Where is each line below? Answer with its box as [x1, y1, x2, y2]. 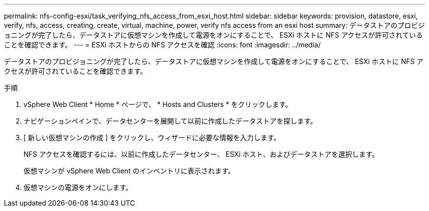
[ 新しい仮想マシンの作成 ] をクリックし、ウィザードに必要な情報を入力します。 [24, 133, 281, 142]
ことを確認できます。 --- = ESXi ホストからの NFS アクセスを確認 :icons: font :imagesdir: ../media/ [4, 41, 321, 49]
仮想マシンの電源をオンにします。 [24, 183, 133, 191]
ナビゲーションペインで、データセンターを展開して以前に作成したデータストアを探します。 [24, 117, 317, 125]
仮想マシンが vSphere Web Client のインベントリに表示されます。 [24, 167, 235, 175]
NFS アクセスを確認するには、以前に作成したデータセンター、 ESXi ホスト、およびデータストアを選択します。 [24, 150, 379, 158]
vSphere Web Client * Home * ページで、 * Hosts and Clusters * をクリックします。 [24, 100, 292, 108]
